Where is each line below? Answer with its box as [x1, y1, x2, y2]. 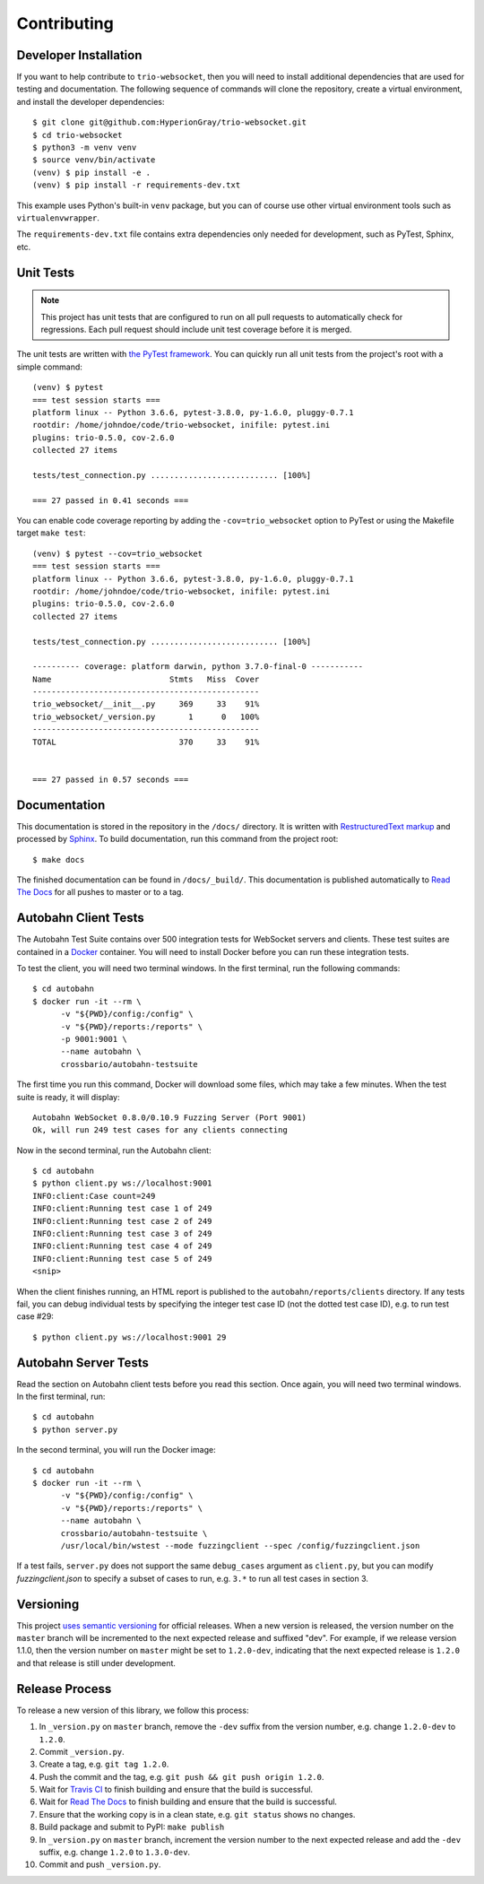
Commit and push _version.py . [39, 1859, 161, 1870]
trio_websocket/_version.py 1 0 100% [32, 711, 260, 722]
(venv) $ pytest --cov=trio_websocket [32, 548, 203, 559]
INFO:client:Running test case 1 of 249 [32, 1203, 212, 1214]
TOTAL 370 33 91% [32, 736, 260, 747]
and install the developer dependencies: [16, 96, 165, 107]
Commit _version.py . [39, 1746, 125, 1757]
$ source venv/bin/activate [32, 155, 156, 165]
